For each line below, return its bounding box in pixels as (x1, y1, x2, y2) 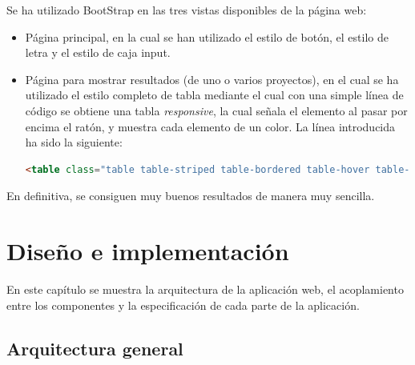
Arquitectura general (6, 335, 183, 360)
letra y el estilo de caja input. (25, 44, 171, 61)
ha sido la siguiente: (25, 134, 123, 150)
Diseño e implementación (6, 235, 289, 267)
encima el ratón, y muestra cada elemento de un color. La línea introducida (25, 118, 396, 134)
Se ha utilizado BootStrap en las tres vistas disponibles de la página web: (6, 2, 367, 18)
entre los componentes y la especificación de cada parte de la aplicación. (6, 296, 360, 313)
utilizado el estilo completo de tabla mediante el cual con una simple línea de (25, 86, 404, 103)
